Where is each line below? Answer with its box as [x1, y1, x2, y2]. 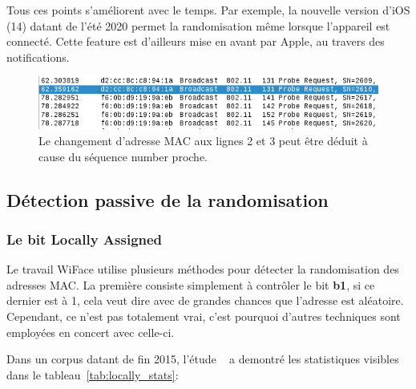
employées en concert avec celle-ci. [6, 323, 175, 340]
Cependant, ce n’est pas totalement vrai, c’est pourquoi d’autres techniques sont [6, 307, 401, 324]
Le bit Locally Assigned [6, 229, 163, 249]
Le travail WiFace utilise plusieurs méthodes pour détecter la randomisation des [6, 261, 399, 278]
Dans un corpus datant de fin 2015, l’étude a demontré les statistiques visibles [6, 351, 399, 367]
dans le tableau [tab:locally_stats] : [6, 366, 179, 383]
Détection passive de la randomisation [6, 187, 329, 212]
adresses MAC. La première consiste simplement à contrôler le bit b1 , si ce [6, 276, 375, 293]
